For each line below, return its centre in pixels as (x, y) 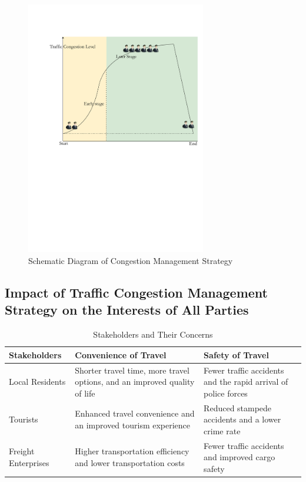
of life (85, 393)
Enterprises (29, 463)
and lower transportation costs (130, 463)
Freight (22, 451)
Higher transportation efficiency (132, 451)
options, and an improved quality (135, 382)
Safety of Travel (236, 354)
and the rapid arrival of (246, 382)
